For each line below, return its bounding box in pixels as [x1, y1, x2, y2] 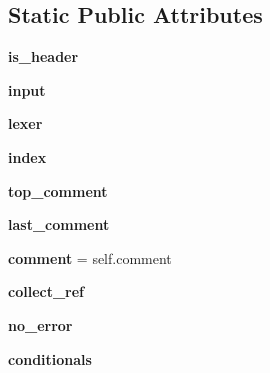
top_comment [8, 180, 108, 201]
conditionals [8, 348, 92, 369]
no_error [8, 314, 73, 335]
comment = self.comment [8, 247, 172, 268]
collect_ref [8, 281, 85, 302]
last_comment [8, 214, 110, 235]
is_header [8, 46, 79, 67]
